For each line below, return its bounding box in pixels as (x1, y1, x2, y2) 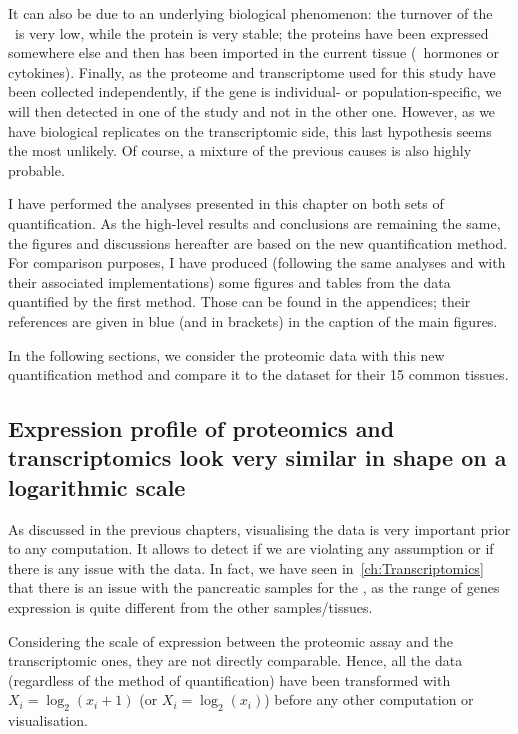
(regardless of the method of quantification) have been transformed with (8, 669, 451, 690)
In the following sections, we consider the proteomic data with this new (8, 344, 445, 365)
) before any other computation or (264, 689, 474, 710)
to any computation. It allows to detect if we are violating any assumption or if (8, 538, 494, 559)
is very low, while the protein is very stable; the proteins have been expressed (14, 22, 489, 43)
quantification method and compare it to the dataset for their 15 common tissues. (8, 364, 509, 385)
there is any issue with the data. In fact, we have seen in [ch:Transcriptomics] (8, 557, 484, 578)
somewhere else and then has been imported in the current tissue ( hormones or (8, 42, 500, 63)
